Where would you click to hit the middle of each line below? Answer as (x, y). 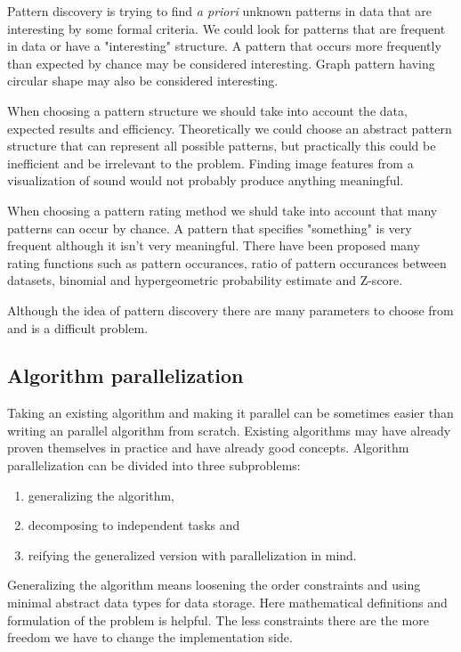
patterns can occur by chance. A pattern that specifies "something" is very (210, 228)
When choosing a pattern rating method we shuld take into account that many (222, 210)
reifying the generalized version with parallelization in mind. (192, 554)
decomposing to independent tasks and (134, 525)
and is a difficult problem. (78, 327)
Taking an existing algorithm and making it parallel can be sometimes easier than (230, 413)
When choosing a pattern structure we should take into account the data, (207, 110)
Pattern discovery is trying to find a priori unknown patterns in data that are (219, 11)
